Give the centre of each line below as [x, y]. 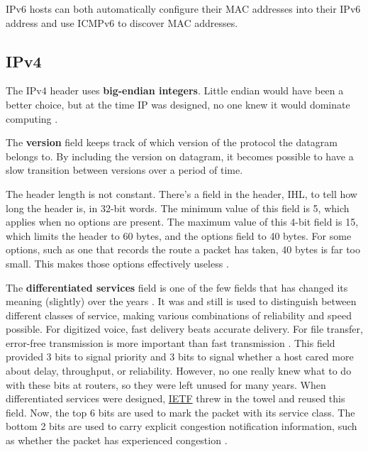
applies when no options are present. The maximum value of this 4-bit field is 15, [182, 222]
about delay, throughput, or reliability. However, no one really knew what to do [179, 371]
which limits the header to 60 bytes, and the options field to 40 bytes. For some [179, 235]
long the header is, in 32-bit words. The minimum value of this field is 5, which [178, 208]
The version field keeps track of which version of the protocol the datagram [172, 142]
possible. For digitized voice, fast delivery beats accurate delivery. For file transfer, [184, 329]
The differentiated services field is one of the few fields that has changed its [177, 287]
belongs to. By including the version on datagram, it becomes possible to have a [180, 156]
